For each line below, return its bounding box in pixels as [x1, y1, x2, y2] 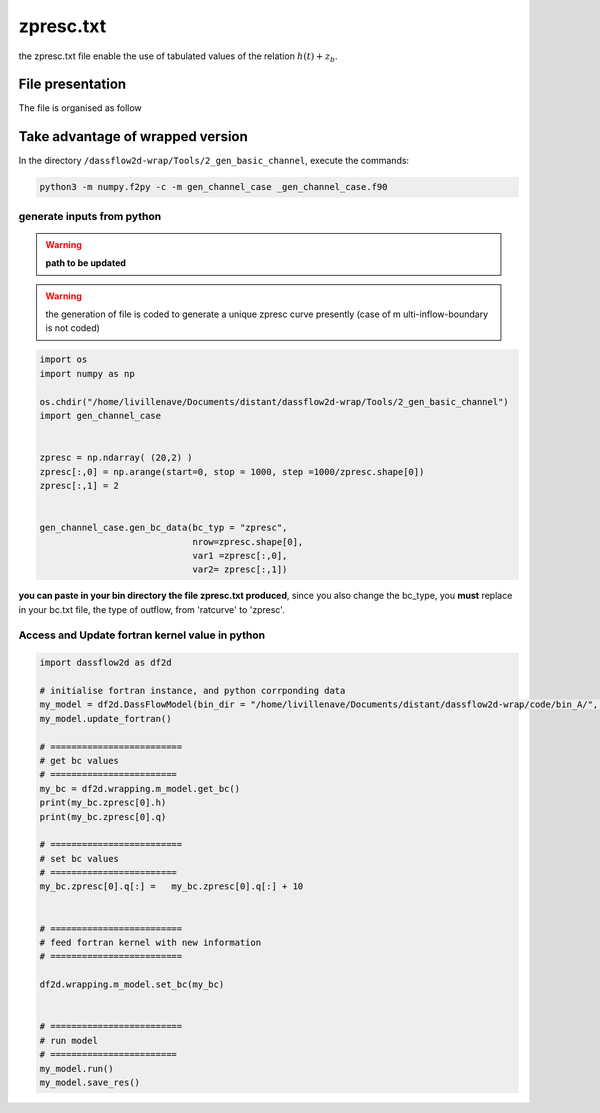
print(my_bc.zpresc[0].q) [39, 811, 167, 822]
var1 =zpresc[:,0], [192, 550, 288, 561]
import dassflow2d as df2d [39, 657, 172, 669]
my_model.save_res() [39, 1076, 140, 1088]
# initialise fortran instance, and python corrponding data [39, 685, 346, 696]
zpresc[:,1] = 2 [39, 480, 120, 491]
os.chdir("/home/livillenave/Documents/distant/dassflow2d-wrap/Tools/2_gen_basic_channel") [39, 396, 509, 407]
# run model [39, 1035, 99, 1046]
